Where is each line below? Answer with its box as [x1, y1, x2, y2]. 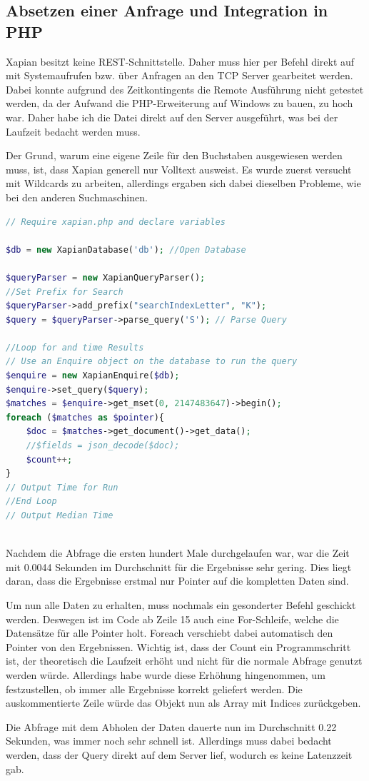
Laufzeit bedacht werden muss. [6, 124, 141, 138]
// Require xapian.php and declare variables [6, 216, 226, 227]
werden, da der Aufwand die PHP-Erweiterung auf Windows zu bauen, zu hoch [6, 96, 353, 111]
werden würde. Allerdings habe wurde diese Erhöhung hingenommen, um [6, 667, 325, 682]
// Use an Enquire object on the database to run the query [6, 356, 298, 367]
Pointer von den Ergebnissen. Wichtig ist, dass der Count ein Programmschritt [6, 639, 351, 654]
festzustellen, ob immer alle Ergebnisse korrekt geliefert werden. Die [6, 681, 303, 696]
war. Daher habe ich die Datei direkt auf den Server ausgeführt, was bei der [6, 109, 338, 124]
